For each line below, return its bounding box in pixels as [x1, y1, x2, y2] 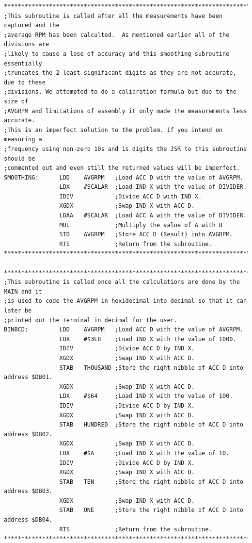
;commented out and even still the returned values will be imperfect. [4, 165, 240, 172]
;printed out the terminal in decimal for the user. [4, 316, 177, 324]
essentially [4, 60, 42, 67]
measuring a [4, 136, 42, 143]
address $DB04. [4, 516, 53, 524]
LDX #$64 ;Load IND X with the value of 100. [59, 393, 233, 400]
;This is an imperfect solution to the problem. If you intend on [4, 126, 223, 133]
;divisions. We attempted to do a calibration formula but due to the [4, 88, 236, 96]
